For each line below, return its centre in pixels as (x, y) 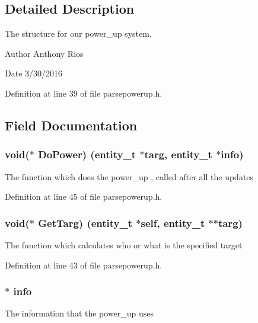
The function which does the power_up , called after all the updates (129, 176)
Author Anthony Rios (44, 53)
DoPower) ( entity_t (87, 154)
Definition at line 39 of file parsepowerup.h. (84, 93)
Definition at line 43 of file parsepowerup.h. (84, 265)
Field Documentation (71, 125)
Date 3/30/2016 (34, 73)
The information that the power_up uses (79, 313)
